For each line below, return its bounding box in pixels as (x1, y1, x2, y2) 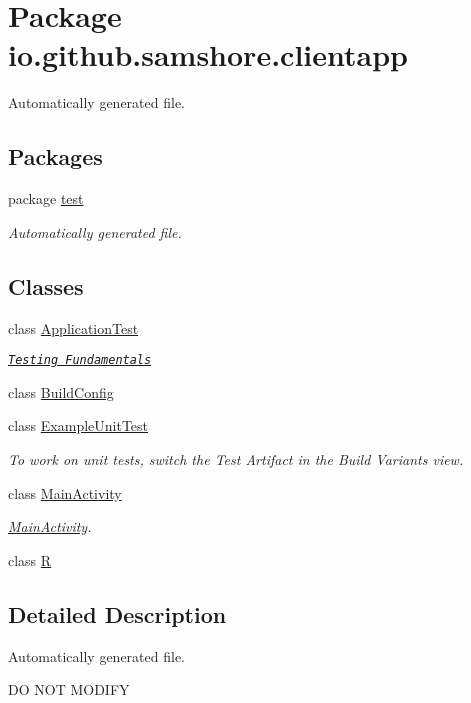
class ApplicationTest (8, 317, 139, 338)
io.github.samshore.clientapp (8, 34, 408, 75)
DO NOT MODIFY (8, 679, 130, 700)
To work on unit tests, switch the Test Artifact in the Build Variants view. (8, 448, 464, 469)
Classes (8, 270, 84, 301)
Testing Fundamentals (8, 353, 152, 368)
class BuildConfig (8, 381, 114, 402)
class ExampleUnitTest (8, 415, 149, 436)
